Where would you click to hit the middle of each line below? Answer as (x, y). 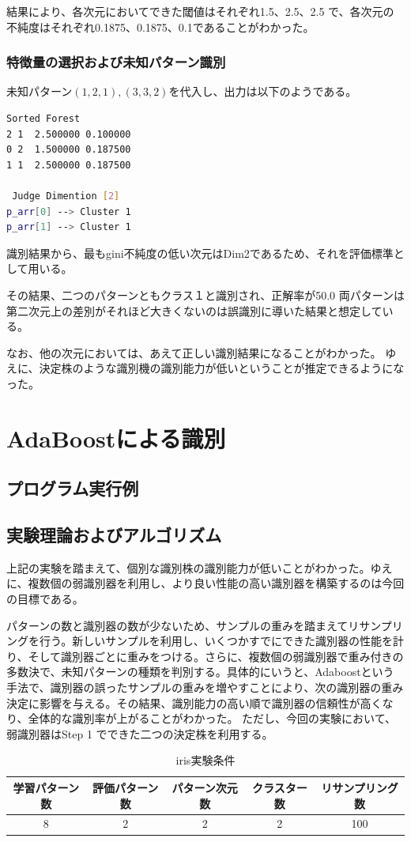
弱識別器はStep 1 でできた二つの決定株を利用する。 (140, 733)
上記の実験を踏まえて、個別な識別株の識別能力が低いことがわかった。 (189, 567)
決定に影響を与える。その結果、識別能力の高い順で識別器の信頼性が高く (194, 702)
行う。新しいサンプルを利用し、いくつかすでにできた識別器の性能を (216, 641)
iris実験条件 (205, 760)
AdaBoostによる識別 (116, 438)
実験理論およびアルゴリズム (114, 535)
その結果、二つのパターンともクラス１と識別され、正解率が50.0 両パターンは (206, 295)
